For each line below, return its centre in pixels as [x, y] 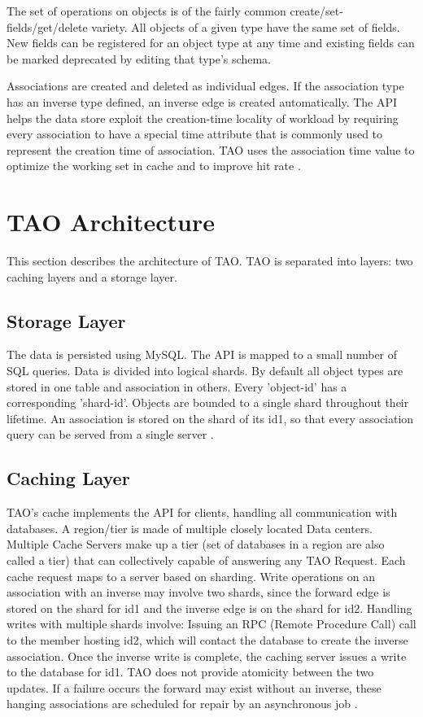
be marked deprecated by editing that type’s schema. [139, 58]
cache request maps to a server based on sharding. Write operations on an [191, 576]
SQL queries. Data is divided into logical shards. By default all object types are [205, 371]
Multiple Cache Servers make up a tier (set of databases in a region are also [196, 544]
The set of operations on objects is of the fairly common [146, 11]
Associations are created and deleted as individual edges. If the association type [205, 86]
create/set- [316, 11]
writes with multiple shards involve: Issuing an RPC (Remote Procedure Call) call [211, 624]
